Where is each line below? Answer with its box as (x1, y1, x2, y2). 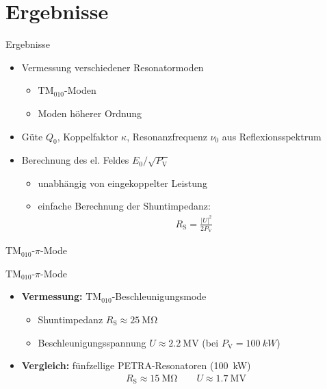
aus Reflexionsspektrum (222, 129, 322, 143)
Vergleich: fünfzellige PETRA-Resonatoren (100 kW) (21, 358, 251, 373)
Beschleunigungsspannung (38, 335, 146, 349)
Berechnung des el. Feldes (21, 153, 129, 167)
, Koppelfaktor (57, 129, 118, 143)
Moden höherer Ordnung (38, 105, 142, 120)
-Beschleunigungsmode (112, 289, 207, 303)
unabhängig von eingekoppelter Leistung (38, 175, 207, 190)
